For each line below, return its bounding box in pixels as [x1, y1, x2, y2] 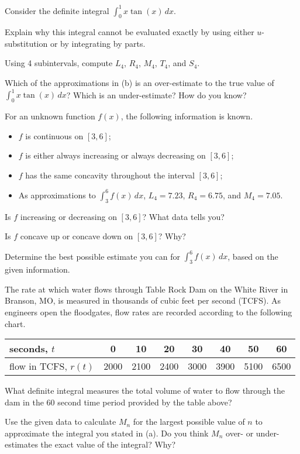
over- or [226, 427, 254, 439]
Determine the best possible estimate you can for [5, 250, 180, 262]
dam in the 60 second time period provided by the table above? [5, 395, 232, 408]
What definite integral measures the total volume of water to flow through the [5, 384, 285, 397]
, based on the [227, 250, 278, 262]
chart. [5, 317, 26, 329]
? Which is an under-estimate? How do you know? [66, 88, 247, 101]
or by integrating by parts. [50, 37, 146, 49]
